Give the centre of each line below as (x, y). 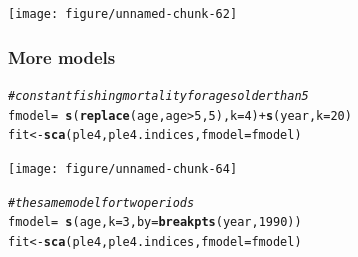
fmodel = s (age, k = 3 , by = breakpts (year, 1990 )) (155, 222)
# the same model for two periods (101, 202)
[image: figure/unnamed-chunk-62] (123, 14)
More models (62, 56)
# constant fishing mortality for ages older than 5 (158, 95)
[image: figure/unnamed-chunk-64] (123, 168)
